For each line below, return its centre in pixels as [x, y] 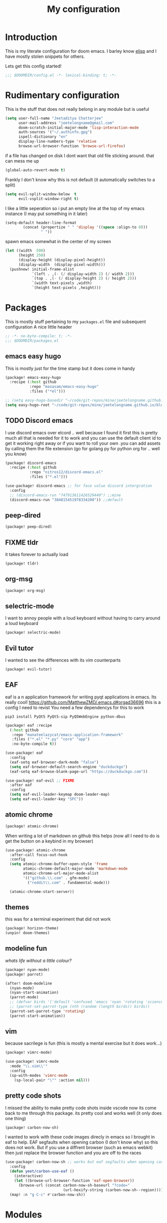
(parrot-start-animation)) [38, 1016]
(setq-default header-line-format [41, 223]
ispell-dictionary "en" [43, 137]
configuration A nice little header [39, 327]
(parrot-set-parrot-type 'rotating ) [47, 1011]
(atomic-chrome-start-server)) [42, 892]
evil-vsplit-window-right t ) [48, 199]
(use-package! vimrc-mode [32, 1062]
